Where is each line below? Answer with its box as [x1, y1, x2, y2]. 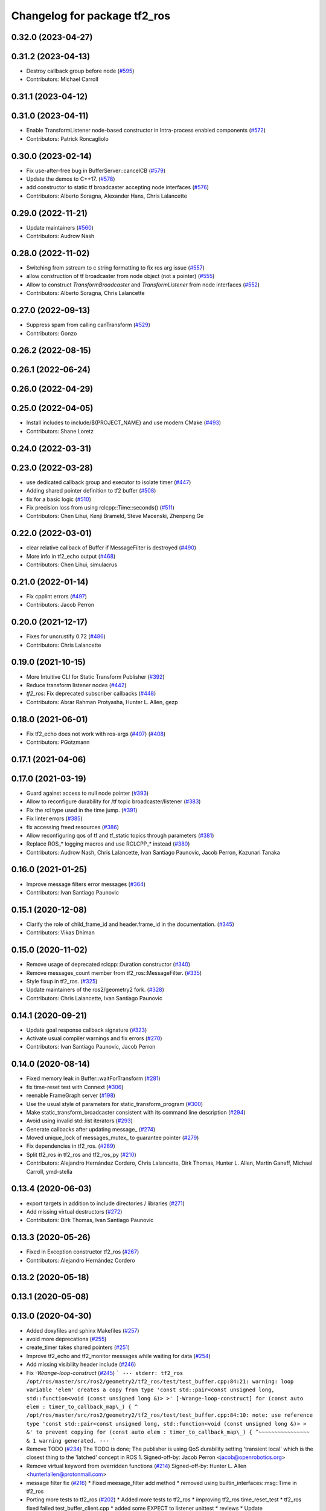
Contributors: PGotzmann [26, 739, 90, 746]
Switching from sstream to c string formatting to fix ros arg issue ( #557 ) [26, 264, 205, 271]
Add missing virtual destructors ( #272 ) [26, 1208, 123, 1215]
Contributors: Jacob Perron [26, 601, 95, 609]
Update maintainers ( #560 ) [26, 224, 94, 231]
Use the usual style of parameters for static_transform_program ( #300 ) [26, 1100, 203, 1107]
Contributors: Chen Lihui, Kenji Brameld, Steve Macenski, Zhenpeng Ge [26, 513, 204, 520]
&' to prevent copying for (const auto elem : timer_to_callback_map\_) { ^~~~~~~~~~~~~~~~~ [26, 1429, 310, 1435]
